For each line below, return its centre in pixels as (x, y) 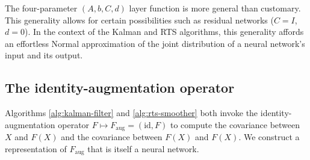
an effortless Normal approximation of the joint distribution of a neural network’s (155, 43)
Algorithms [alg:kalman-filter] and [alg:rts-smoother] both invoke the (132, 113)
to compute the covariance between (235, 124)
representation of (36, 148)
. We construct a (269, 137)
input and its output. (44, 55)
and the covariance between (112, 137)
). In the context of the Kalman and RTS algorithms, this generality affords (164, 32)
